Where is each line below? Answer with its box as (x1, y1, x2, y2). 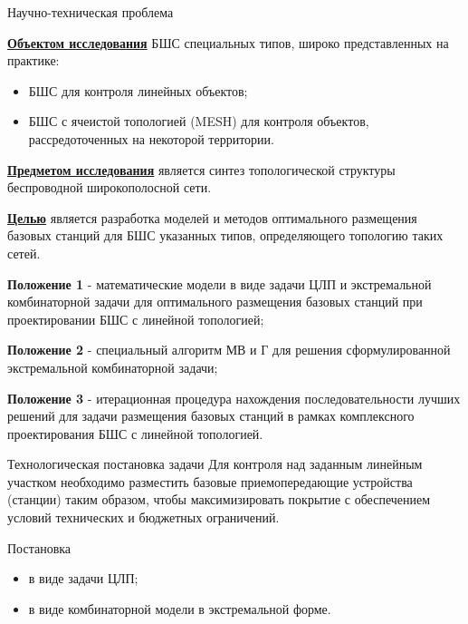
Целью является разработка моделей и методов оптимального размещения (7, 208, 417, 227)
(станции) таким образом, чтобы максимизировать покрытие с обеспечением (7, 490, 431, 509)
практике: (7, 51, 60, 70)
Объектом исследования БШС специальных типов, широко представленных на (7, 33, 449, 52)
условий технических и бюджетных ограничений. (7, 508, 280, 527)
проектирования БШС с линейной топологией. (7, 424, 263, 443)
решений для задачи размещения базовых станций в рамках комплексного (7, 406, 415, 425)
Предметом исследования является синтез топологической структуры (7, 160, 396, 179)
